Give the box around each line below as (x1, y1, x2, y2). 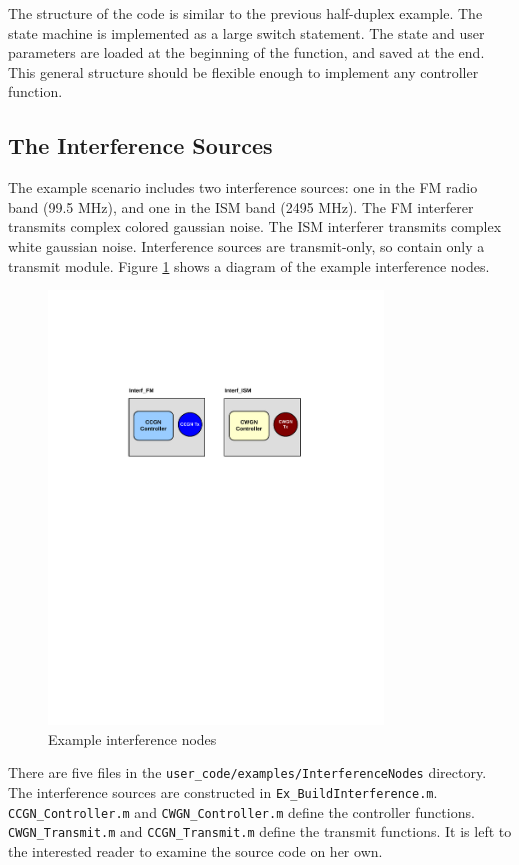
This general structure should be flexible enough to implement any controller (8, 61, 479, 82)
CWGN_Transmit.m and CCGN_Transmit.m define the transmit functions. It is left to (8, 821, 512, 842)
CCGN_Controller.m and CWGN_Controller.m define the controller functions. (8, 801, 475, 822)
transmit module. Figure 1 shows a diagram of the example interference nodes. (8, 255, 490, 276)
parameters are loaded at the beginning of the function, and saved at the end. (8, 42, 485, 63)
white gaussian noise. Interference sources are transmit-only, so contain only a (8, 235, 485, 256)
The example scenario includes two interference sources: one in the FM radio (8, 177, 478, 198)
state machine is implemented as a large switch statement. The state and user (8, 22, 485, 43)
